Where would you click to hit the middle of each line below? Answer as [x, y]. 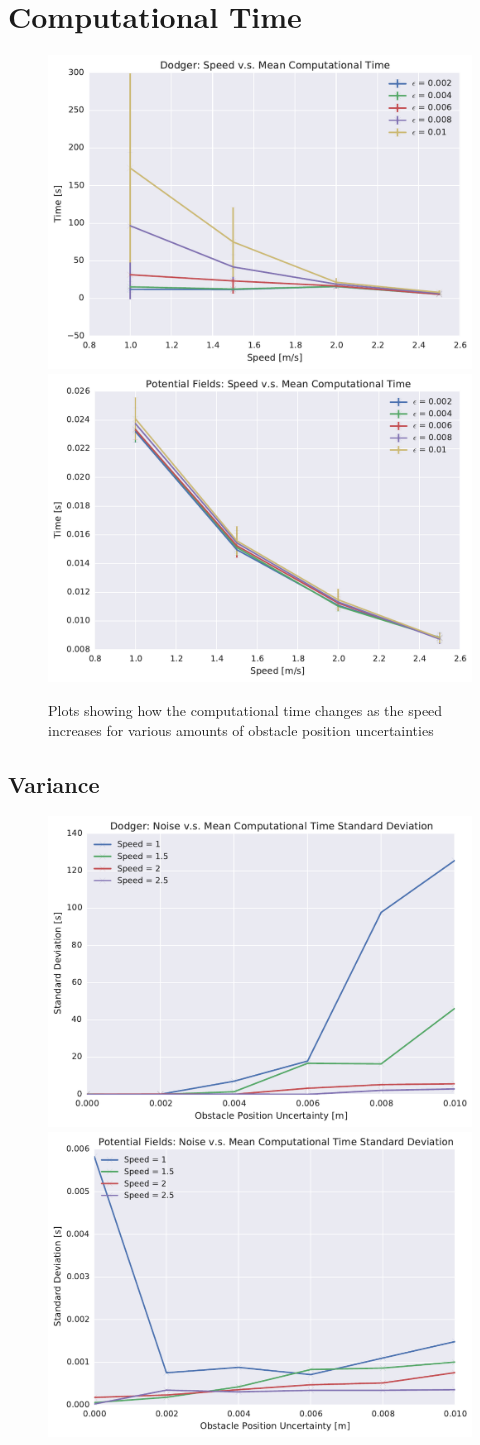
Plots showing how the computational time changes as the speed [245, 710]
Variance [54, 783]
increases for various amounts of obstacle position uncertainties [241, 729]
